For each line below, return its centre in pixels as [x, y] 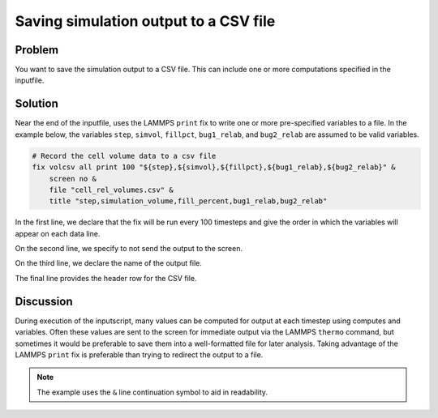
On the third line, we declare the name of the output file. [108, 263]
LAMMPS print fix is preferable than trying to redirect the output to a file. [139, 354]
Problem [37, 50]
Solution [36, 104]
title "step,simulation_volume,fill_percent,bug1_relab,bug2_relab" [188, 201]
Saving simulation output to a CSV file [145, 21]
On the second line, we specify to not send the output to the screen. [129, 249]
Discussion [44, 301]
